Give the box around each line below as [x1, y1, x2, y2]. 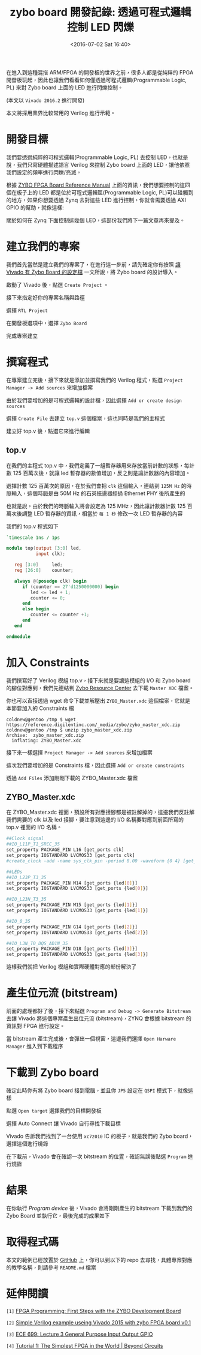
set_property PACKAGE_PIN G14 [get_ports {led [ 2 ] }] [6, 924, 138, 930]
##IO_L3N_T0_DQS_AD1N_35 [6, 940, 68, 946]
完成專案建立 [6, 332, 38, 339]
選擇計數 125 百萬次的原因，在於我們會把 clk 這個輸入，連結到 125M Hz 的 [6, 482, 187, 489]
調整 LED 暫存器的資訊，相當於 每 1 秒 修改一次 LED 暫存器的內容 [22, 509, 183, 517]
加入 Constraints [6, 655, 90, 669]
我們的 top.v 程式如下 [6, 523, 59, 530]
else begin [22, 606, 50, 612]
